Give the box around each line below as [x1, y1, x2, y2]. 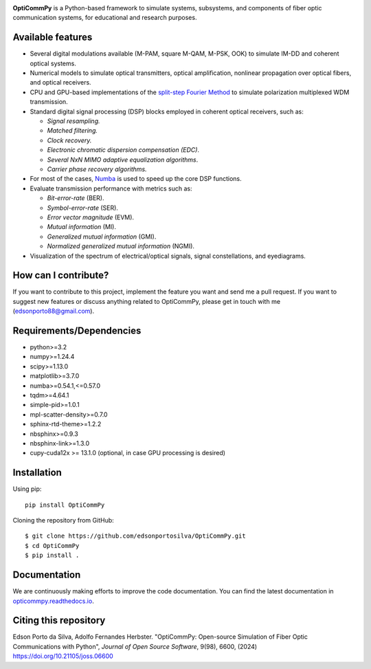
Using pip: [12, 485, 42, 493]
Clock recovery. [47, 136, 92, 144]
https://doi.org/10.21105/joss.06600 [12, 652, 113, 660]
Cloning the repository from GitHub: [12, 516, 115, 525]
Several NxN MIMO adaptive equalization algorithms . [47, 155, 199, 164]
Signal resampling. [47, 117, 100, 125]
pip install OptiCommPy [25, 501, 105, 509]
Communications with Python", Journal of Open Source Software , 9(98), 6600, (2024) [12, 642, 258, 650]
